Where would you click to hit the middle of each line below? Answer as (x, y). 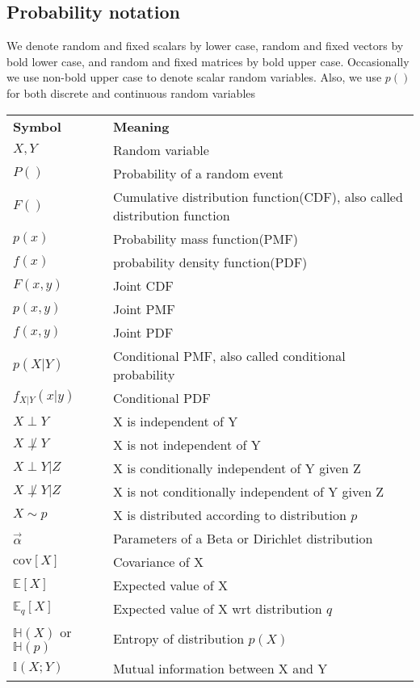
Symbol (37, 126)
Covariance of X (158, 561)
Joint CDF (143, 285)
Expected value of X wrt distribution (217, 608)
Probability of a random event (198, 173)
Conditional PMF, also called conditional (229, 355)
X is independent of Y (175, 421)
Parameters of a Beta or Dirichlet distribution (243, 538)
